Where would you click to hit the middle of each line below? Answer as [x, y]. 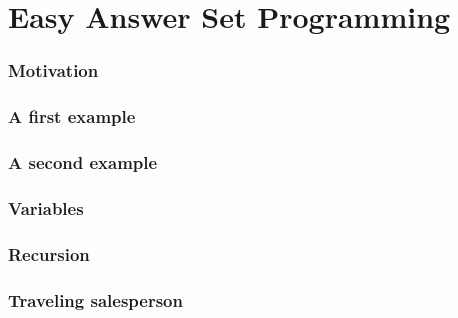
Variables [46, 207]
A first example [72, 116]
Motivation [53, 70]
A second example [83, 161]
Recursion [49, 253]
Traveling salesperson [95, 299]
